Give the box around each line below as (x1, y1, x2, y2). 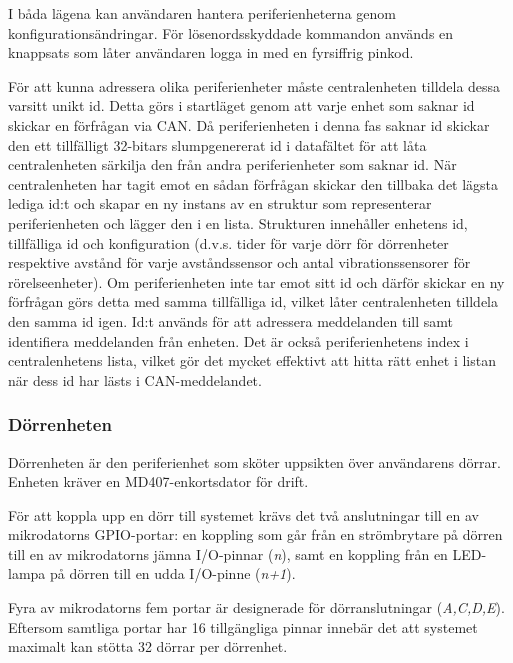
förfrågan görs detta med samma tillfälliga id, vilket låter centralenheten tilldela (8, 291, 498, 312)
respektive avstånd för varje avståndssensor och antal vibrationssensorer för (8, 252, 471, 273)
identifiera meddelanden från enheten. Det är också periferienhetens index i (8, 330, 469, 351)
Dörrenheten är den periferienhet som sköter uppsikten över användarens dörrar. (8, 451, 501, 472)
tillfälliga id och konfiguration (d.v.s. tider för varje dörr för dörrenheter (8, 232, 449, 253)
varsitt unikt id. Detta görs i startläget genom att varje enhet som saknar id (8, 95, 475, 116)
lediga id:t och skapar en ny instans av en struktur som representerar (8, 193, 432, 214)
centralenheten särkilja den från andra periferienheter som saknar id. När (8, 154, 457, 175)
